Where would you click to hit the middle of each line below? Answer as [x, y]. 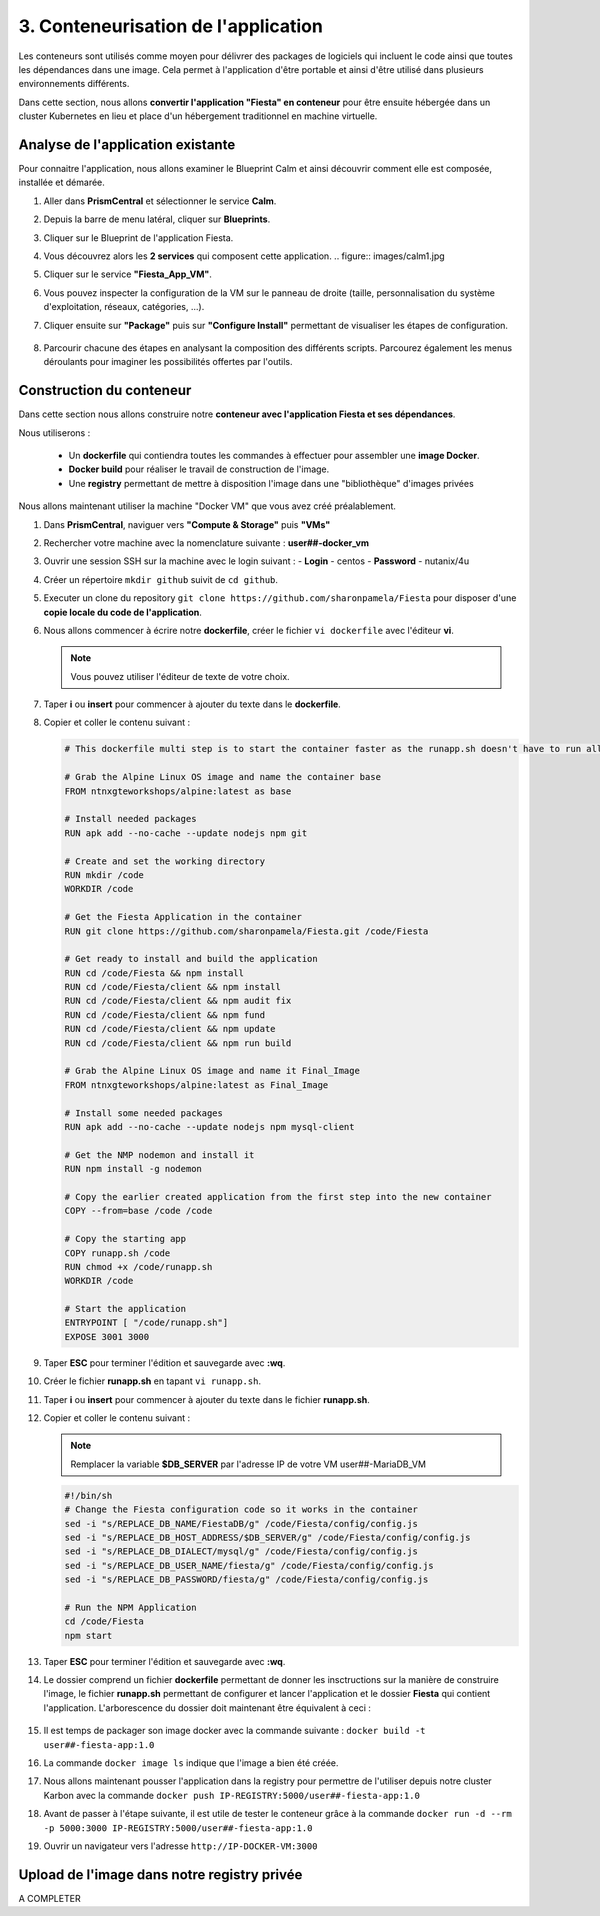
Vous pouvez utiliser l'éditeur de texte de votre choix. [180, 676]
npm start [88, 1635]
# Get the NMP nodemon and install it [159, 1154]
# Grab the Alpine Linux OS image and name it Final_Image [212, 1071]
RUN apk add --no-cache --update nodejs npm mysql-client [209, 1126]
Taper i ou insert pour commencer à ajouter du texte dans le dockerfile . [192, 704]
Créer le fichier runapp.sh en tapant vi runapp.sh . [152, 1381]
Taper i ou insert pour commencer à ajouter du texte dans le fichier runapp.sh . [206, 1399]
